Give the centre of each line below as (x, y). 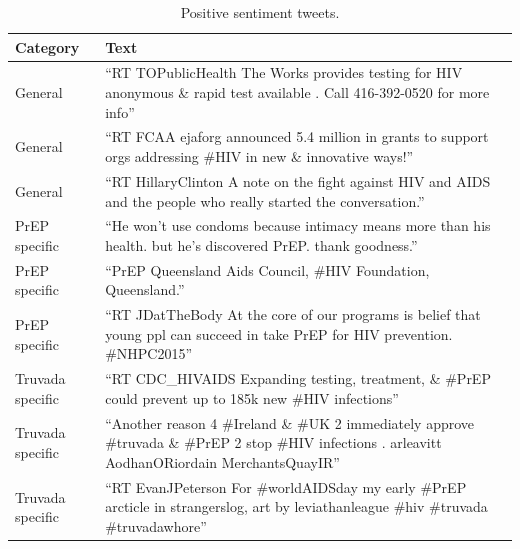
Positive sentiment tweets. (260, 12)
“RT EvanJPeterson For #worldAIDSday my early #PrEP (286, 486)
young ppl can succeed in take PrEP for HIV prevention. (279, 333)
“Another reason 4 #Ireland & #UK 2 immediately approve (290, 422)
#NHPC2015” (149, 353)
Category (47, 46)
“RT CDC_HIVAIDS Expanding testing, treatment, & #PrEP (298, 378)
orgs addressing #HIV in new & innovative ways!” (259, 156)
